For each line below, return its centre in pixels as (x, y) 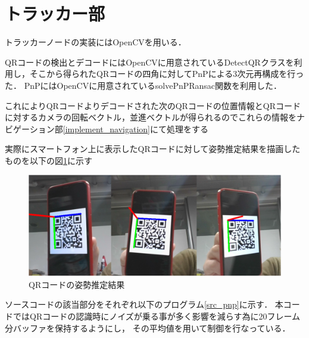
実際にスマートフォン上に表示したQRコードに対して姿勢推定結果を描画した (153, 149)
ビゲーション (30, 128)
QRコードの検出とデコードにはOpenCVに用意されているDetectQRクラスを (149, 62)
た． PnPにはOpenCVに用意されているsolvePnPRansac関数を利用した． (143, 85)
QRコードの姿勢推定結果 (77, 284)
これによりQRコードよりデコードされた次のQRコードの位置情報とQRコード (153, 105)
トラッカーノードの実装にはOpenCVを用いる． (96, 42)
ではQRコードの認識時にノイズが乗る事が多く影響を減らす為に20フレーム (157, 316)
